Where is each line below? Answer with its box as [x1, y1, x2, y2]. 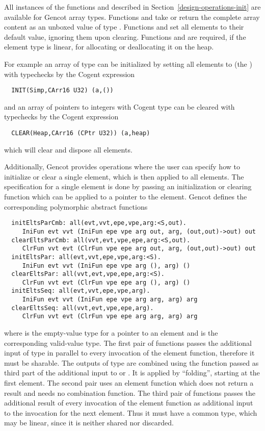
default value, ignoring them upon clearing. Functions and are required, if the [4, 31, 246, 42]
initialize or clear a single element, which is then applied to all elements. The [4, 171, 244, 182]
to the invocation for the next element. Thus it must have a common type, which [4, 407, 257, 418]
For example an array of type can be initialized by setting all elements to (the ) [4, 58, 252, 69]
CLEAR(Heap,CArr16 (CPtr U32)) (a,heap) [11, 130, 150, 137]
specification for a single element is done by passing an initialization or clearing [4, 181, 252, 192]
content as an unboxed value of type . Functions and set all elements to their [4, 21, 244, 32]
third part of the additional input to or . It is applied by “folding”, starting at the [4, 367, 260, 378]
